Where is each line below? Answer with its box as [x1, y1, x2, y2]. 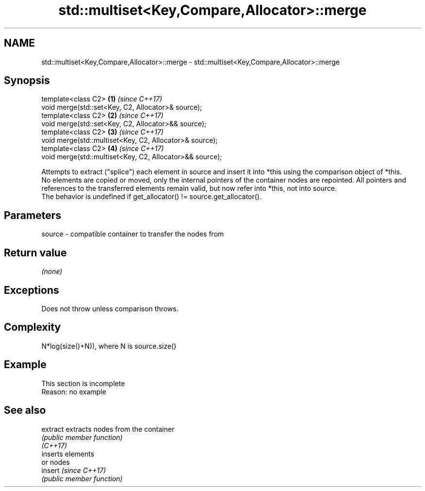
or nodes [41, 457, 70, 466]
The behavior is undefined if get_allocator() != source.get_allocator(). [41, 192, 262, 201]
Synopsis [4, 74, 50, 87]
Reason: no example [41, 387, 106, 396]
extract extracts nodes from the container [41, 424, 175, 433]
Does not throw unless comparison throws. [41, 304, 179, 313]
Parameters [4, 209, 61, 221]
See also [4, 404, 46, 417]
